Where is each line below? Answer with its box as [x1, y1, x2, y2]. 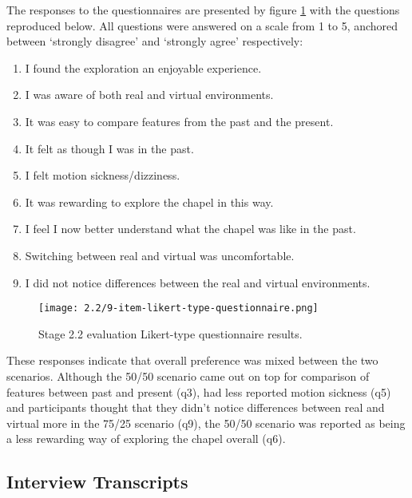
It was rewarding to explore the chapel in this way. [25, 193, 274, 210]
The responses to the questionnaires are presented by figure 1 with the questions [6, 2, 400, 18]
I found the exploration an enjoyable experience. [25, 59, 262, 76]
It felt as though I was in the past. [25, 140, 194, 156]
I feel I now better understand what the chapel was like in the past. [25, 220, 356, 237]
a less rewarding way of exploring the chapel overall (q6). [6, 430, 286, 447]
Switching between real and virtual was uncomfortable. [25, 247, 295, 263]
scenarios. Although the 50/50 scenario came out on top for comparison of [6, 367, 370, 384]
